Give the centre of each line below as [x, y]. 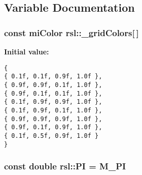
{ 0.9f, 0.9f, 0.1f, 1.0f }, [53, 85]
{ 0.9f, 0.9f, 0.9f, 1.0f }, [53, 119]
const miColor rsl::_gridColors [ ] [72, 32]
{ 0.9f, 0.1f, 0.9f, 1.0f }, [53, 127]
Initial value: [27, 51]
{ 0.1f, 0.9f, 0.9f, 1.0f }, [53, 102]
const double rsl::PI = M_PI [65, 166]
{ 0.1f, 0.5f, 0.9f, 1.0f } [51, 136]
